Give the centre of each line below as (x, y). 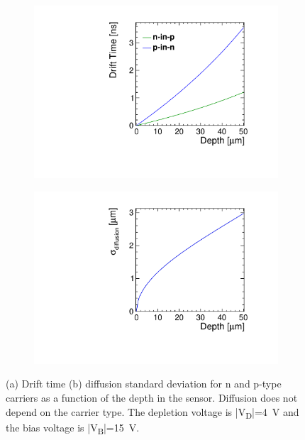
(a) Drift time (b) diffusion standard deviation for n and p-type (144, 384)
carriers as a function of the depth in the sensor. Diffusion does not (152, 397)
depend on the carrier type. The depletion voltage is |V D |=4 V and (152, 412)
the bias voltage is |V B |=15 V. (73, 428)
